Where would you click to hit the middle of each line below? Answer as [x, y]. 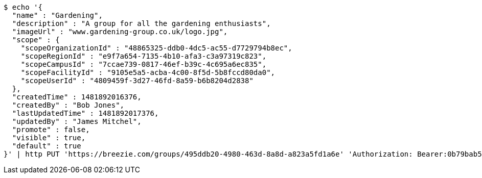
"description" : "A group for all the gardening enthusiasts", [141, 23]
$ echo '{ [23, 7]
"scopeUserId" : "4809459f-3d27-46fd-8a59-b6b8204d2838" [137, 81]
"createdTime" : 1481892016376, [77, 97]
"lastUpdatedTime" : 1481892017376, [85, 113]
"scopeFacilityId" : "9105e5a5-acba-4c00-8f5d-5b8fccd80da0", [148, 72]
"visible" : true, [49, 138]
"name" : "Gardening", [57, 15]
